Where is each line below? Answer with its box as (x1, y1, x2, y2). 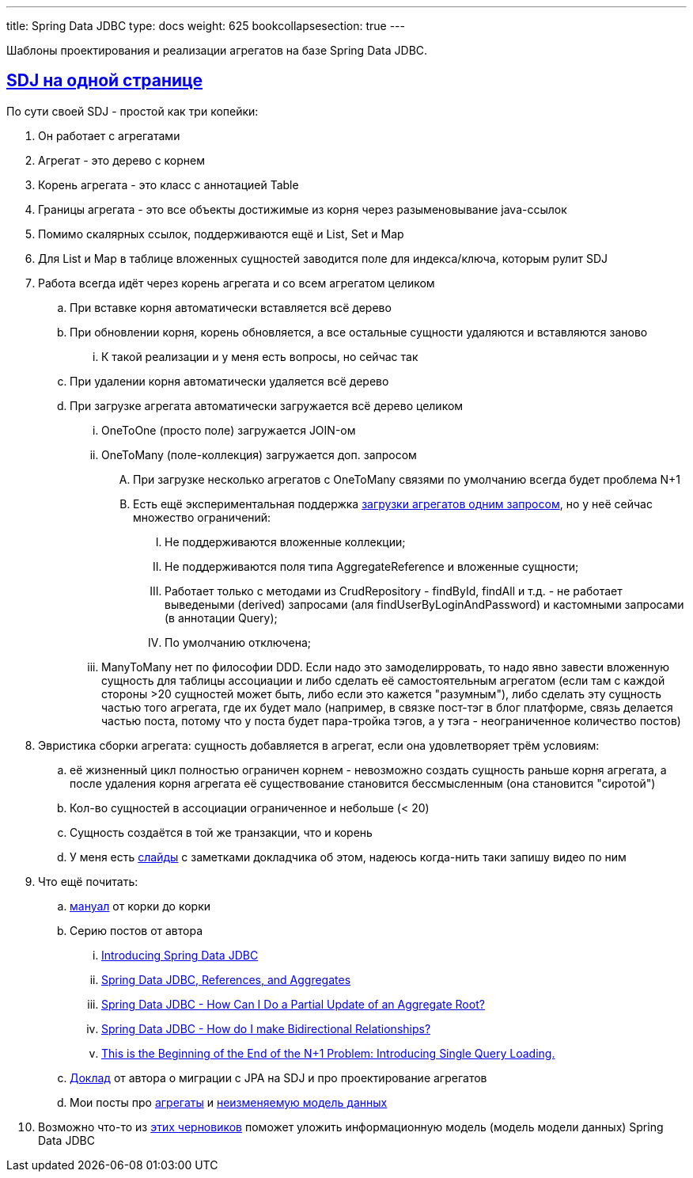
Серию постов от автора (70, 923, 203, 937)
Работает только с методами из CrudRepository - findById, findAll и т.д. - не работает (165, 583, 623, 598)
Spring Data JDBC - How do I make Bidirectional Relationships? (101, 1021, 431, 1035)
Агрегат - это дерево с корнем (38, 153, 206, 167)
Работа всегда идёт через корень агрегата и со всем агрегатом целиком (38, 275, 435, 290)
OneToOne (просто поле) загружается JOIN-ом (101, 423, 356, 437)
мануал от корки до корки (70, 899, 211, 913)
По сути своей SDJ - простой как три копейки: (6, 104, 259, 118)
